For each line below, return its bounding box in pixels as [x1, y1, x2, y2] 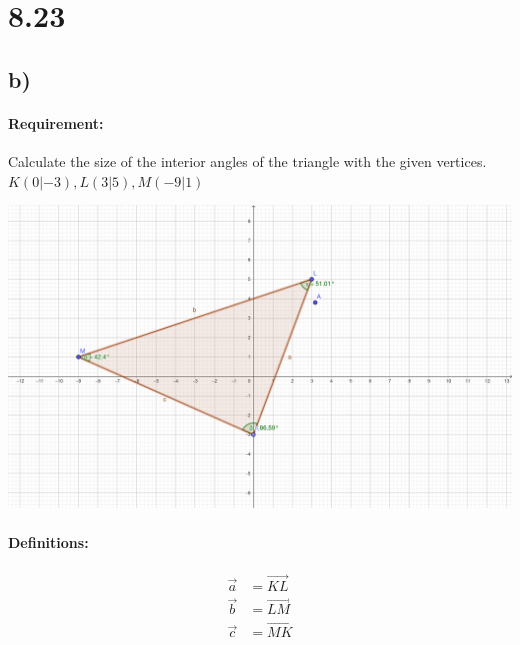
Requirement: [8, 112, 104, 133]
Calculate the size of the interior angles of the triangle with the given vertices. [8, 150, 487, 171]
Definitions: [8, 531, 89, 552]
